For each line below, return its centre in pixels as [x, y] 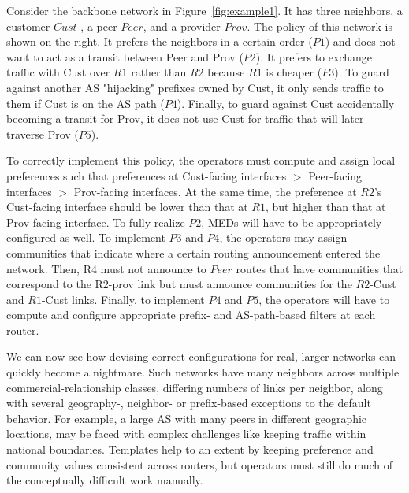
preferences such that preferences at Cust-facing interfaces [147, 175]
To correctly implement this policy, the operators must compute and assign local [201, 160]
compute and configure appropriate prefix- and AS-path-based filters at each [191, 315]
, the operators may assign [283, 237]
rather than [159, 72]
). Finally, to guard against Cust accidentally [286, 103]
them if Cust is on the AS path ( [86, 103]
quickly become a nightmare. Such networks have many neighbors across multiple [203, 372]
